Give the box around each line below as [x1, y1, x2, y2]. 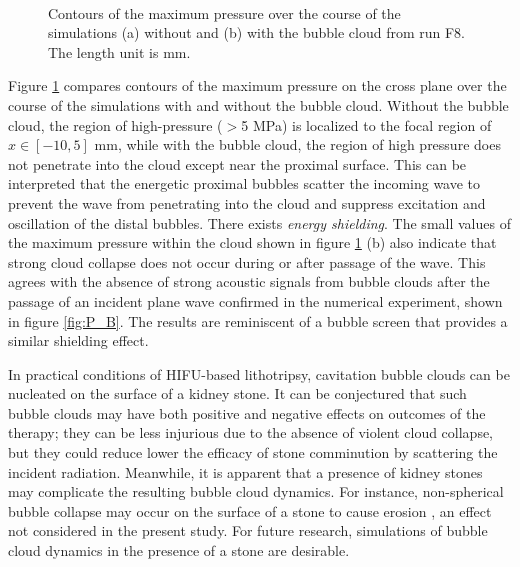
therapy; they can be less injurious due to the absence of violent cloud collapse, [8, 422, 494, 443]
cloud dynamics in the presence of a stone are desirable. [8, 540, 350, 561]
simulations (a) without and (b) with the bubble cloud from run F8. [48, 22, 465, 43]
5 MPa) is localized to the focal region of [241, 114, 492, 135]
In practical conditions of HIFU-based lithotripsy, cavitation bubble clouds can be [8, 363, 510, 384]
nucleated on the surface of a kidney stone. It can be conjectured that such [8, 383, 467, 404]
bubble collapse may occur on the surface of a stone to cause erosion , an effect [8, 500, 492, 521]
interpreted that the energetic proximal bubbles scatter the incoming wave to [8, 173, 481, 194]
